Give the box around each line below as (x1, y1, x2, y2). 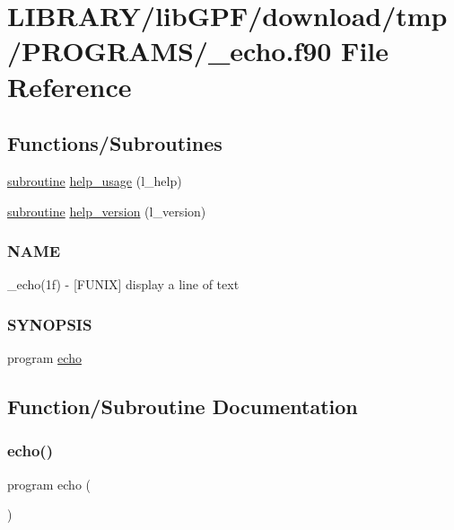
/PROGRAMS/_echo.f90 (7, 32, 332, 69)
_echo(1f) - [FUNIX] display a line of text (7, 275, 240, 294)
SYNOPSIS (7, 313, 92, 335)
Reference (7, 67, 132, 104)
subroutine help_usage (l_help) (7, 171, 182, 190)
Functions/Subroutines (7, 129, 223, 157)
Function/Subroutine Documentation (7, 393, 358, 420)
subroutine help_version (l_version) (7, 201, 206, 220)
